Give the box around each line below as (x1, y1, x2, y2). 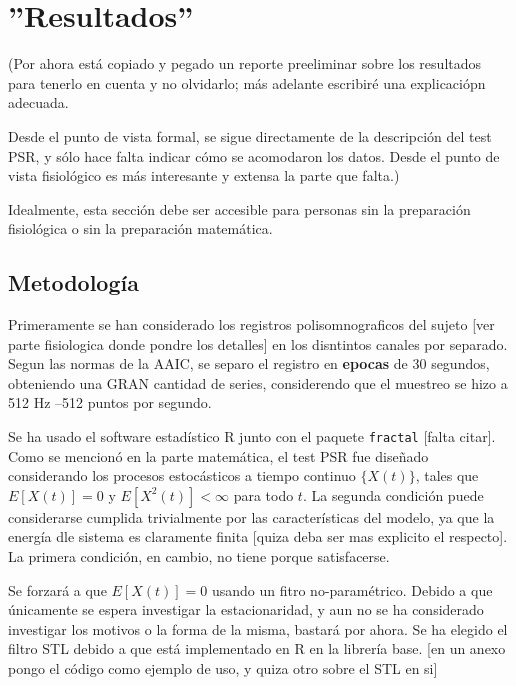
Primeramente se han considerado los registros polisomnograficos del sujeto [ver (8, 314, 495, 335)
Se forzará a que (8, 579, 107, 600)
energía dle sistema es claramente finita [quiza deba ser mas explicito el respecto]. (8, 526, 508, 547)
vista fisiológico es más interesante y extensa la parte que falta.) (8, 165, 400, 186)
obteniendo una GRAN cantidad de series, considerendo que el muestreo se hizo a (8, 372, 508, 393)
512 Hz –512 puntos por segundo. (8, 392, 212, 413)
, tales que (415, 465, 479, 486)
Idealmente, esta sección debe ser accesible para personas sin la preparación (8, 198, 471, 219)
